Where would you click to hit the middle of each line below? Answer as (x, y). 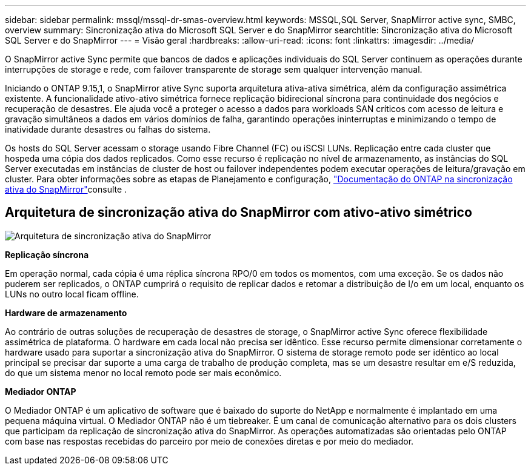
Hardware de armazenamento (66, 313)
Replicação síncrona (47, 254)
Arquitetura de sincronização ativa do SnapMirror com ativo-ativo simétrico (239, 213)
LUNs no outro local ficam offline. (72, 294)
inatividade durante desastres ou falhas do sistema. (108, 129)
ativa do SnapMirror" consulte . (66, 189)
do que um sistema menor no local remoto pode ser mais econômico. (143, 372)
